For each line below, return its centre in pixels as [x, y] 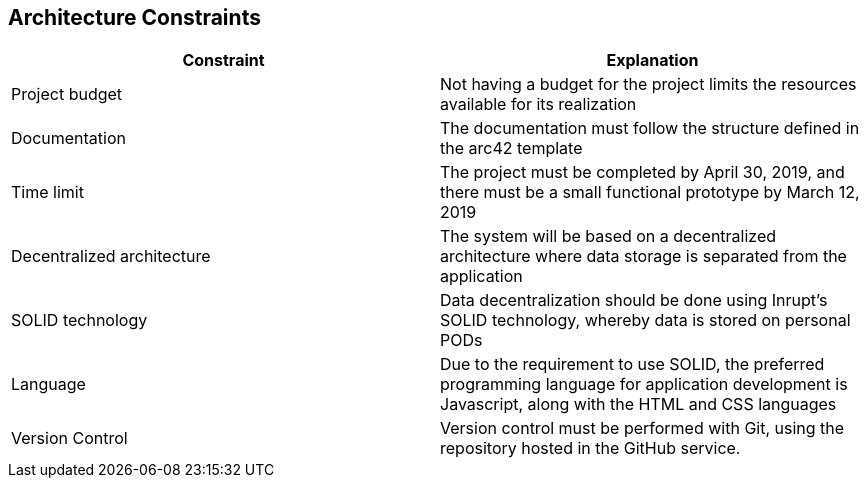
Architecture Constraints [134, 17]
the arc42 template [511, 148]
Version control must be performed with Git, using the [642, 428]
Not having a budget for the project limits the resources [648, 84]
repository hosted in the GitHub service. [590, 448]
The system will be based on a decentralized [608, 236]
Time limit [47, 192]
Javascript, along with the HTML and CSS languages [638, 404]
